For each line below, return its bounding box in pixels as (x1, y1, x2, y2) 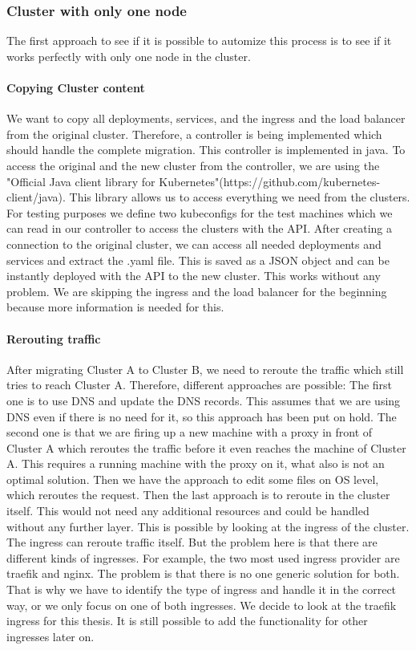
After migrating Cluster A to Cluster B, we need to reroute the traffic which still (6, 360, 404, 377)
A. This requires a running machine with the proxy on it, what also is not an (6, 455, 385, 472)
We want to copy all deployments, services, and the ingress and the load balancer (6, 110, 406, 127)
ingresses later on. (6, 628, 95, 644)
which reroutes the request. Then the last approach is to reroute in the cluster (6, 486, 390, 503)
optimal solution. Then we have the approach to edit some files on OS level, (6, 470, 379, 487)
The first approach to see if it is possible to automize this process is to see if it (6, 32, 392, 49)
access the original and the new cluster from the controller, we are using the (6, 156, 380, 173)
